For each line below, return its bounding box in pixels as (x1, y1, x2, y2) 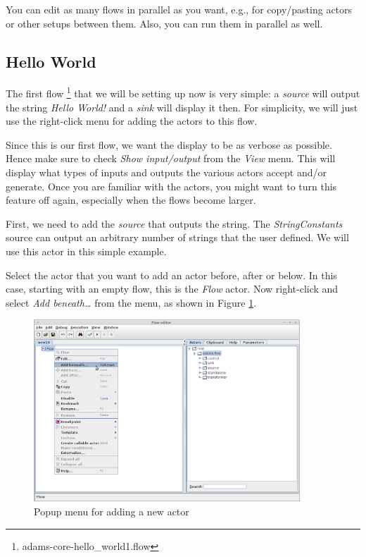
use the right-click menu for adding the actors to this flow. (6, 114, 258, 128)
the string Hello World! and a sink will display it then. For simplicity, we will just (6, 99, 358, 114)
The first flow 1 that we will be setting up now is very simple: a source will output (6, 84, 360, 101)
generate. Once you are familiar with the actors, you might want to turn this (6, 178, 337, 193)
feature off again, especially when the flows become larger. (6, 192, 256, 207)
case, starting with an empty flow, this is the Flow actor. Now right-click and (6, 281, 339, 296)
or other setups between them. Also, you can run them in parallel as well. (6, 16, 323, 30)
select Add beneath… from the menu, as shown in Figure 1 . (6, 295, 257, 310)
